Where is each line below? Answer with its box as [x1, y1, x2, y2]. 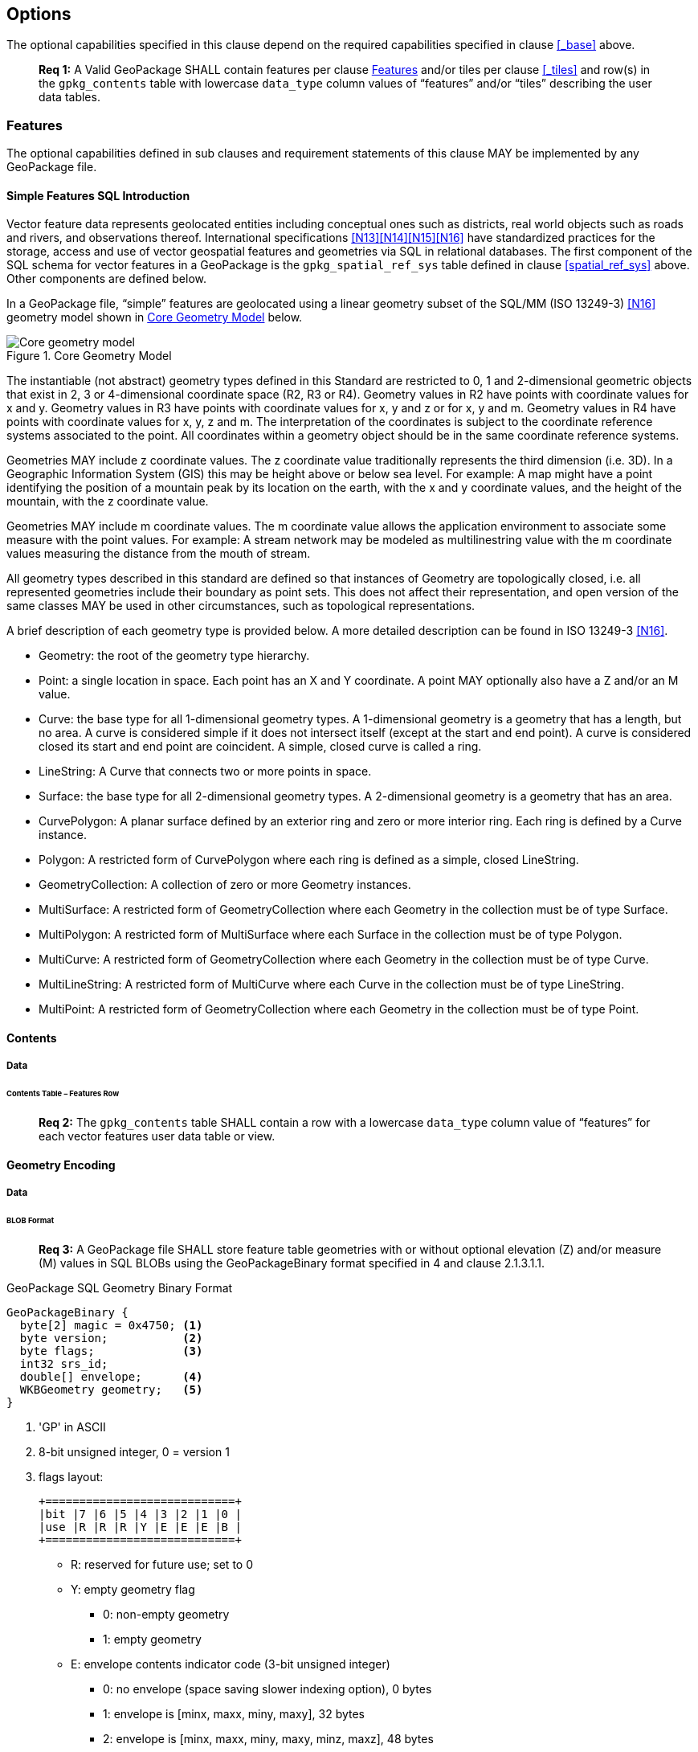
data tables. [39, 90, 100, 104]
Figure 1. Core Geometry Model [6, 349, 172, 363]
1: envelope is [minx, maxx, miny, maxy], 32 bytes [103, 1706, 365, 1721]
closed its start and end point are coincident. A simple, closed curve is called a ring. [39, 739, 482, 754]
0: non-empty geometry [103, 1607, 230, 1621]
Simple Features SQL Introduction [6, 188, 190, 203]
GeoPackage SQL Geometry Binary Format [6, 1280, 233, 1295]
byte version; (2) [19, 1331, 203, 1345]
